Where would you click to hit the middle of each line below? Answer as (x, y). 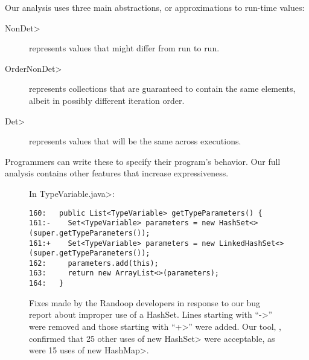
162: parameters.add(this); (94, 263)
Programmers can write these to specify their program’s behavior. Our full (143, 161)
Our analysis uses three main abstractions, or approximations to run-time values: (155, 7)
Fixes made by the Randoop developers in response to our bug (145, 302)
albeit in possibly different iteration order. (107, 100)
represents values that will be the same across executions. (135, 141)
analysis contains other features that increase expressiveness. (117, 173)
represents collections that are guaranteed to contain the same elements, (162, 88)
